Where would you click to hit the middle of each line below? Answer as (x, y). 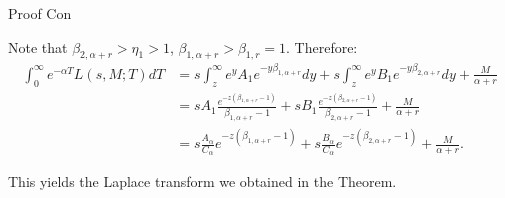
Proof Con (40, 13)
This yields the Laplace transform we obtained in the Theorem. (202, 181)
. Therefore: (322, 46)
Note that (38, 46)
